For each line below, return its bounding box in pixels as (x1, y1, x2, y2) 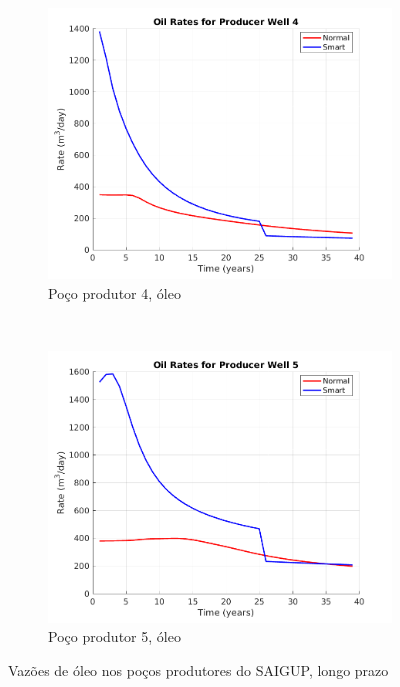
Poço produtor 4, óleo (48, 283, 181, 303)
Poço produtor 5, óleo (48, 626, 181, 647)
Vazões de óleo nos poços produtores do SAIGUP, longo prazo (8, 659, 389, 680)
